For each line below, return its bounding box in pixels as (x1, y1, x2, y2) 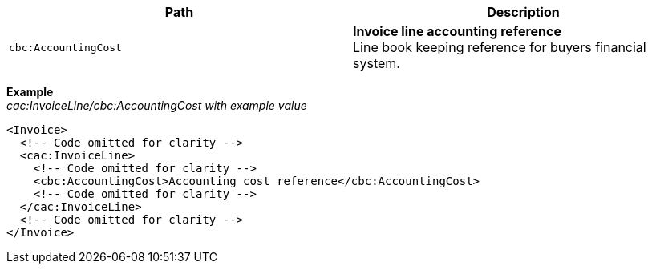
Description (487, 4, 560, 20)
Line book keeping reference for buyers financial (353, 39, 646, 55)
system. (353, 55, 400, 71)
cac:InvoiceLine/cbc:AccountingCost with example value (6, 99, 307, 112)
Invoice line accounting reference (353, 23, 561, 39)
